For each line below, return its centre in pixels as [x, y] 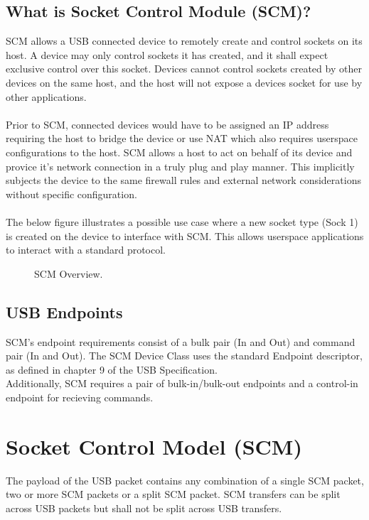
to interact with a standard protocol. [86, 250]
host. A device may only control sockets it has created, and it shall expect [167, 54]
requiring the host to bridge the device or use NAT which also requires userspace [182, 138]
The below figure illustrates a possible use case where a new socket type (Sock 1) [182, 221]
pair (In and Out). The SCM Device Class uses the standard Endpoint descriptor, [184, 356]
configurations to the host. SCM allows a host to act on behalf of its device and [179, 152]
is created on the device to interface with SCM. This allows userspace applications [185, 235]
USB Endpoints [64, 312]
